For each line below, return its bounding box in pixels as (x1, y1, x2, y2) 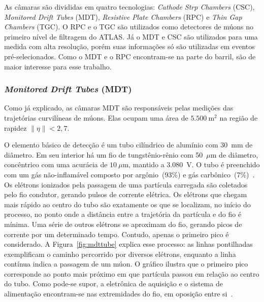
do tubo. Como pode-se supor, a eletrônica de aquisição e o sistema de (4, 278, 223, 289)
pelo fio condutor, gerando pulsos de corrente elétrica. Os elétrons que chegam (4, 189, 247, 200)
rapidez (4, 122, 27, 133)
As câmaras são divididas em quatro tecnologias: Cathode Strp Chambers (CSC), (4, 2, 255, 12)
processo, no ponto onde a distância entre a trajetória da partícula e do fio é (4, 209, 242, 219)
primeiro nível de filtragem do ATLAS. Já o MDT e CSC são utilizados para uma (4, 31, 258, 42)
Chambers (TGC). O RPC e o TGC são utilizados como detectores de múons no (4, 21, 253, 32)
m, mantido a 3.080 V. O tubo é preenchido (122, 159, 260, 170)
